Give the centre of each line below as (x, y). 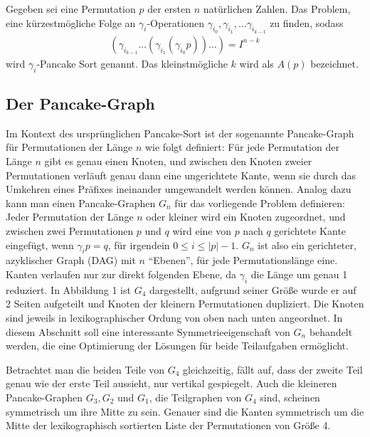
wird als (257, 63)
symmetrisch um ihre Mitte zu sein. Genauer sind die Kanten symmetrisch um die (185, 411)
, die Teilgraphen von (195, 397)
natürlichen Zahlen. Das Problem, (277, 9)
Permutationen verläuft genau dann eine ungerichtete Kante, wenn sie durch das (181, 175)
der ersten (169, 9)
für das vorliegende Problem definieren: (260, 202)
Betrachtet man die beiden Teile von (85, 369)
